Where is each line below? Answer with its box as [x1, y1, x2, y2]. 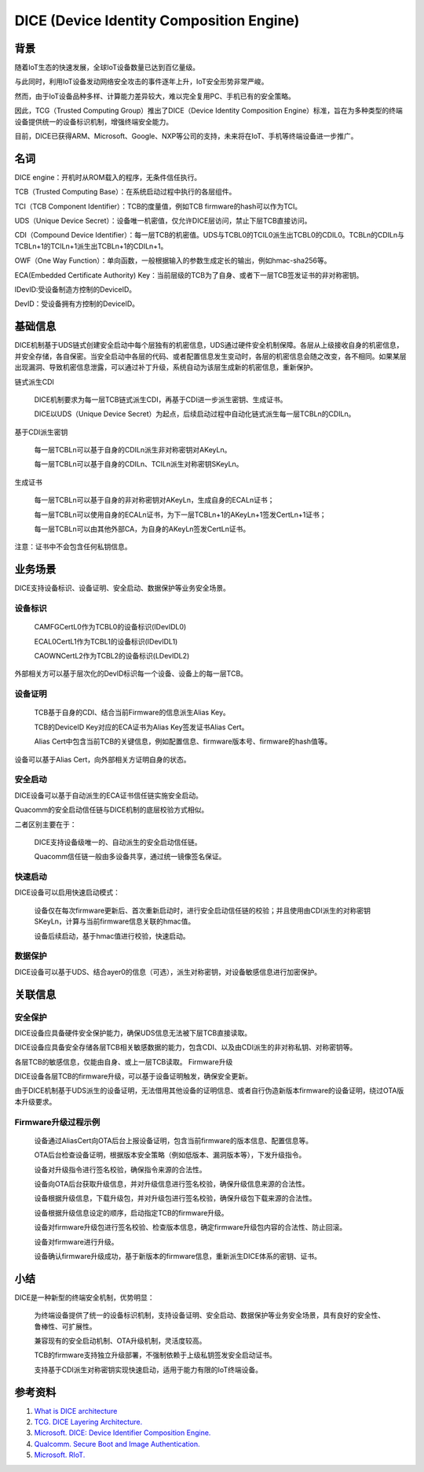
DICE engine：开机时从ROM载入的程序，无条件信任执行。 [14, 172, 202, 182]
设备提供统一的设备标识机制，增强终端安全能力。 [14, 116, 173, 126]
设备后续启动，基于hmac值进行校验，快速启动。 [34, 931, 190, 940]
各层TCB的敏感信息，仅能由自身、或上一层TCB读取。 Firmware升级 [14, 1057, 233, 1066]
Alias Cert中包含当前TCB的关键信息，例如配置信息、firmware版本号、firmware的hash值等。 [34, 736, 332, 747]
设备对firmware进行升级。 [34, 1237, 119, 1246]
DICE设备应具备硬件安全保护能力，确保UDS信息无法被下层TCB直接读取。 [14, 1027, 252, 1038]
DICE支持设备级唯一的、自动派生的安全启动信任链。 [34, 837, 202, 847]
